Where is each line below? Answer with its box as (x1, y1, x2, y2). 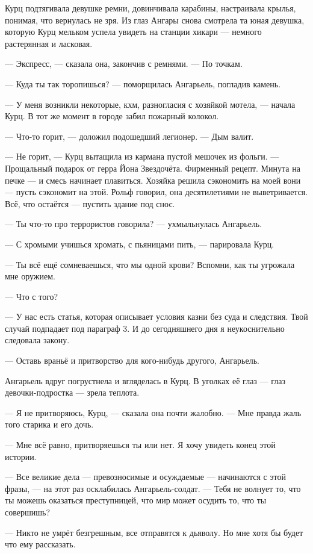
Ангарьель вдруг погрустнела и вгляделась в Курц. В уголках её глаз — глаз (5, 374, 285, 387)
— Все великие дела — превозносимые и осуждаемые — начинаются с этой (5, 470, 286, 483)
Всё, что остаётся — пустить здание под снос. (5, 197, 175, 210)
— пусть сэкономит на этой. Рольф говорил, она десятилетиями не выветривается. (5, 185, 308, 198)
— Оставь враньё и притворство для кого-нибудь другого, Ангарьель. (5, 354, 259, 367)
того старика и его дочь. (5, 418, 94, 431)
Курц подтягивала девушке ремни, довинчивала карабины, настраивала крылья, (5, 2, 296, 14)
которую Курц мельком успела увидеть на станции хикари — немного (5, 25, 262, 38)
